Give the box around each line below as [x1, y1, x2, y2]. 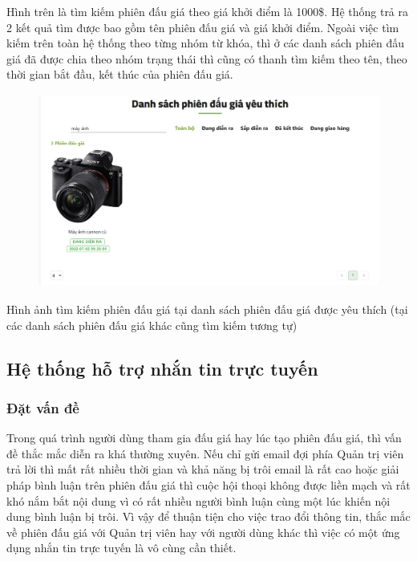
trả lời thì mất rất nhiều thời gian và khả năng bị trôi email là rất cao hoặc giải [6, 461, 399, 478]
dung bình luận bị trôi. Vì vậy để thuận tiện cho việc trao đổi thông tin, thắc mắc [6, 508, 411, 525]
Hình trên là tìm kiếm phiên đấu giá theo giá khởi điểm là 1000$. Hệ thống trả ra [6, 3, 409, 19]
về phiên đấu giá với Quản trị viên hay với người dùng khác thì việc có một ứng [6, 523, 400, 540]
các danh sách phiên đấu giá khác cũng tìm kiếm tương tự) [6, 316, 298, 333]
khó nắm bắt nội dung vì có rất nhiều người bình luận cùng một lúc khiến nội [6, 492, 391, 509]
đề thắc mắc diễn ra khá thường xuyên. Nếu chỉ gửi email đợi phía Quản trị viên [6, 445, 404, 461]
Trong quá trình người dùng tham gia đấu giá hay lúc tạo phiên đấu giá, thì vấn [6, 429, 402, 446]
